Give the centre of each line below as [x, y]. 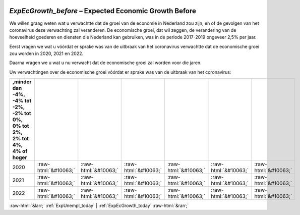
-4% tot [22, 101]
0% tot [21, 126]
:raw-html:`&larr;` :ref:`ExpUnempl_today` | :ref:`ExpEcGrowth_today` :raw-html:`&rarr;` [99, 206]
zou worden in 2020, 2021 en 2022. [46, 53]
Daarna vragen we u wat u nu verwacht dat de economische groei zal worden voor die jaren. [105, 63]
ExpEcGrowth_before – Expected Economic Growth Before [103, 11]
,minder [22, 82]
